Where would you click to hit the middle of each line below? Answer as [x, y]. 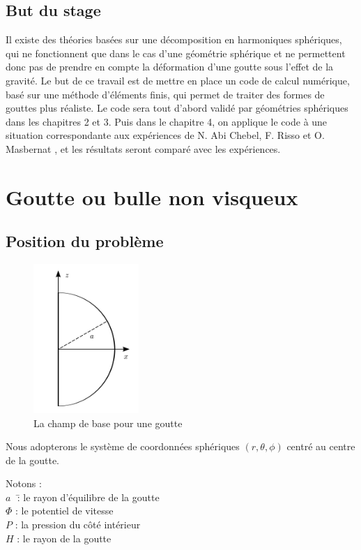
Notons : [24, 483]
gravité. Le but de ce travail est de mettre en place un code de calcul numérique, [178, 80]
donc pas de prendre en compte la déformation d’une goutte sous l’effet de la [170, 67]
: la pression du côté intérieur [78, 525]
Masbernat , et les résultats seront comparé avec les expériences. [143, 148]
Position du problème [85, 241]
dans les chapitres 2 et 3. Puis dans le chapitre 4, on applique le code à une [167, 121]
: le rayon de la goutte [64, 538]
